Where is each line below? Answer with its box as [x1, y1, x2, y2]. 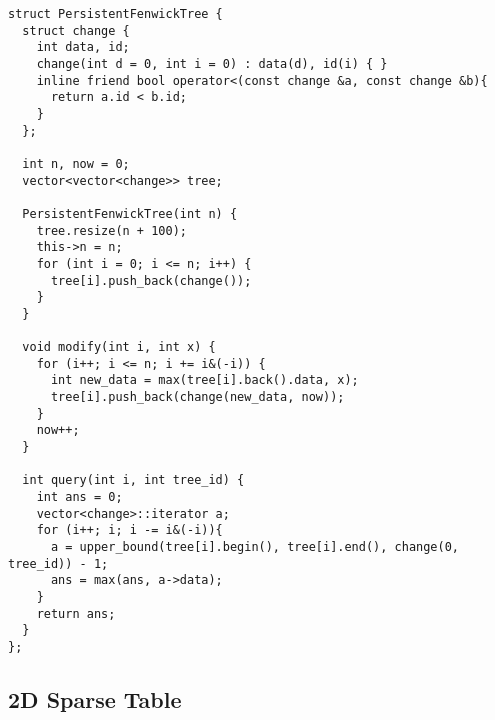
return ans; [36, 606, 116, 621]
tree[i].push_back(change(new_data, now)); [50, 390, 345, 405]
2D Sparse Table [8, 683, 182, 714]
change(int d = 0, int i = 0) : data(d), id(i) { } [36, 56, 388, 71]
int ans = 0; [36, 490, 123, 505]
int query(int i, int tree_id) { [22, 473, 245, 488]
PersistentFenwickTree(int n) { [22, 206, 238, 221]
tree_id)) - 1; [8, 556, 109, 571]
